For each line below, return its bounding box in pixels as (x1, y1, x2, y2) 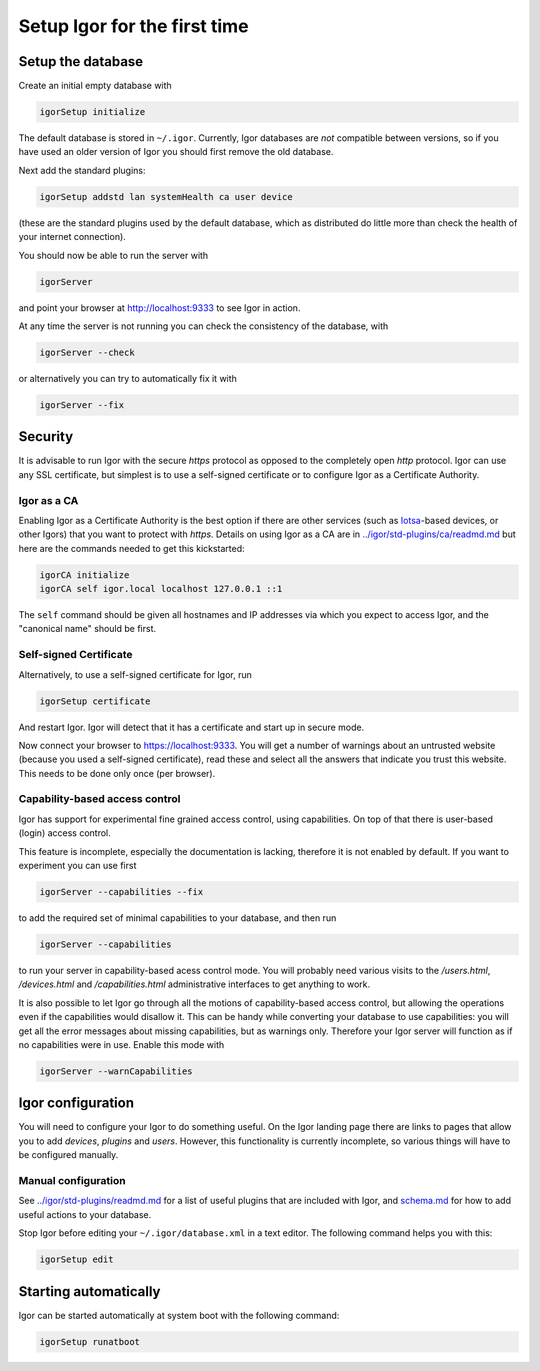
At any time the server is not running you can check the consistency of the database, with (18, 320, 389, 332)
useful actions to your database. (18, 1208, 152, 1220)
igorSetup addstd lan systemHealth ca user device (39, 191, 294, 202)
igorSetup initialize (39, 106, 146, 118)
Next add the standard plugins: (18, 164, 146, 176)
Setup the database (18, 53, 144, 70)
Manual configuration (18, 1173, 126, 1187)
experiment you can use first (18, 860, 137, 872)
